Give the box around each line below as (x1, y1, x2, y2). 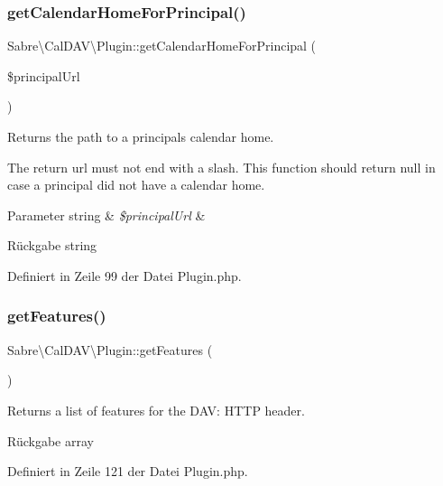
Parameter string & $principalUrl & (7, 205, 206, 224)
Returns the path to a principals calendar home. (7, 127, 274, 145)
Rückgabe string (7, 236, 97, 255)
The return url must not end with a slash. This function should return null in (7, 157, 436, 176)
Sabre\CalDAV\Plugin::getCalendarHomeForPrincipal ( (7, 36, 317, 55)
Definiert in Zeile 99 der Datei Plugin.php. (7, 266, 242, 285)
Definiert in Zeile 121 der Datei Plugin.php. (7, 462, 248, 481)
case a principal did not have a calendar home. (7, 175, 265, 194)
